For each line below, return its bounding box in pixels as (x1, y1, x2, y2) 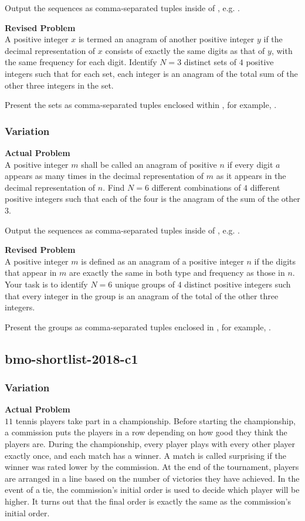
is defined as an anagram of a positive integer (81, 255, 244, 267)
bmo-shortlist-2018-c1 (5, 349, 138, 367)
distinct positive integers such (184, 278, 291, 290)
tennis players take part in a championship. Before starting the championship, (15, 414, 296, 427)
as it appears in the (216, 170, 286, 182)
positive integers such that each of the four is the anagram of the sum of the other (5, 192, 300, 205)
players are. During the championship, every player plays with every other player (5, 438, 296, 450)
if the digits (254, 255, 296, 267)
